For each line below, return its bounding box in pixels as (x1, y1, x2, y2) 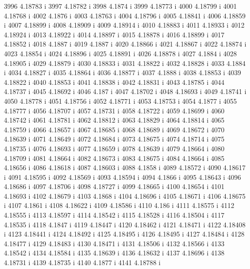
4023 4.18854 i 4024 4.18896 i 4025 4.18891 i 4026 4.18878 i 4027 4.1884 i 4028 (4, 48, 237, 58)
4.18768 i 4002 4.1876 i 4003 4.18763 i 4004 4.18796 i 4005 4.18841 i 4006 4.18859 (4, 10, 246, 20)
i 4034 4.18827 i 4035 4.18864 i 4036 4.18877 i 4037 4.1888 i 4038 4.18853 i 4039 (4, 67, 241, 78)
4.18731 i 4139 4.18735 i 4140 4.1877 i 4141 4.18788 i (4, 257, 161, 268)
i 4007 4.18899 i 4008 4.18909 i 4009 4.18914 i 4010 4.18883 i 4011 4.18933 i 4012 (4, 20, 245, 30)
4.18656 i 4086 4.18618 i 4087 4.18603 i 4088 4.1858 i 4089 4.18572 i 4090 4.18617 (4, 162, 246, 173)
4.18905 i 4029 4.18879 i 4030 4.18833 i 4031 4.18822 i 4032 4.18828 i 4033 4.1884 (4, 58, 246, 68)
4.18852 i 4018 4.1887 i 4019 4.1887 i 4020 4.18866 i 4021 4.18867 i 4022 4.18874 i (4, 39, 247, 49)
